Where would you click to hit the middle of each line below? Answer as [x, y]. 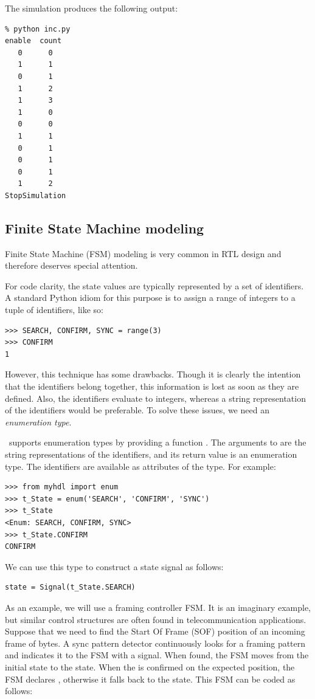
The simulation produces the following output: [92, 8]
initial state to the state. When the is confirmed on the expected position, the [150, 666]
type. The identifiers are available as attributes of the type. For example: [140, 466]
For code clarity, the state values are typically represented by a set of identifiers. [154, 285]
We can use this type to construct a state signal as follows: [114, 566]
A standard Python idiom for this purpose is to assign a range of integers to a [150, 298]
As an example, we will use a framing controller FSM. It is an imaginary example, [158, 607]
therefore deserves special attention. [71, 265]
